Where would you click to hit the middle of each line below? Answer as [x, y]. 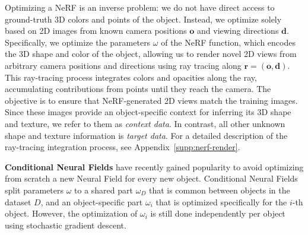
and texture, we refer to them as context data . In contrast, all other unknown [145, 123]
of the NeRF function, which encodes [228, 42]
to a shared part [104, 190]
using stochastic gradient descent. [66, 225]
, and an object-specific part [92, 201]
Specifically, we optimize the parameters [78, 42]
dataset [18, 201]
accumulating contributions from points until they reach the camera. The [138, 89]
